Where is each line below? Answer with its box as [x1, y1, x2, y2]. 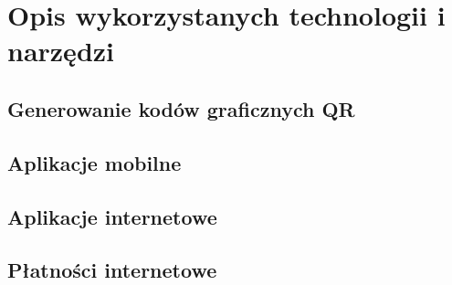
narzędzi [7, 32, 115, 69]
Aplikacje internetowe [7, 202, 217, 230]
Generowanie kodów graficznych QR [7, 94, 355, 122]
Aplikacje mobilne [7, 148, 182, 176]
